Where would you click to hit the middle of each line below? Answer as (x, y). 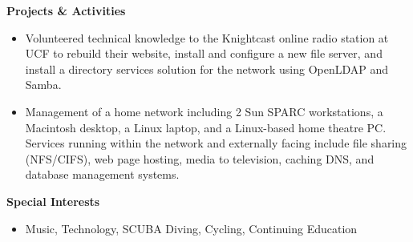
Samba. (43, 85)
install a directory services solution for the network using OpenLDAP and (207, 69)
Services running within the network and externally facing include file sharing (216, 143)
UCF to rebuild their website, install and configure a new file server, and (204, 53)
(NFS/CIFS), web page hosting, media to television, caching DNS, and (200, 158)
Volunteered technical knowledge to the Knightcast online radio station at (207, 37)
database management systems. (102, 174)
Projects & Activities (66, 10)
